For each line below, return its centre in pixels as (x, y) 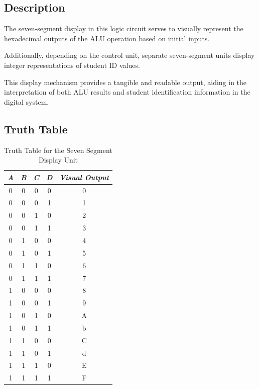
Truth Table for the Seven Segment (58, 150)
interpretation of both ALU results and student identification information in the (127, 92)
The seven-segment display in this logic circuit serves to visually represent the (124, 28)
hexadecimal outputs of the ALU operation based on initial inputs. (107, 38)
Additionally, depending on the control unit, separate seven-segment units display (129, 55)
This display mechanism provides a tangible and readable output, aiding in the (125, 82)
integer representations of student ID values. (72, 65)
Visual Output (84, 177)
